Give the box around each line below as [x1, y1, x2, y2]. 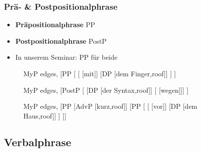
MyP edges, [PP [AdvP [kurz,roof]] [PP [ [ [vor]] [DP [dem [23, 101, 198, 111]
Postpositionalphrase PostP [15, 35, 107, 46]
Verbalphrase [4, 134, 72, 149]
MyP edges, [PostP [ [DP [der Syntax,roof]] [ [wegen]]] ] [23, 84, 189, 95]
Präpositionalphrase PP [15, 19, 95, 30]
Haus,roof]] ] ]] [23, 110, 67, 120]
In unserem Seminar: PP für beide [15, 52, 118, 62]
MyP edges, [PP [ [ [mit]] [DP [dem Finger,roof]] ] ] [23, 68, 176, 78]
